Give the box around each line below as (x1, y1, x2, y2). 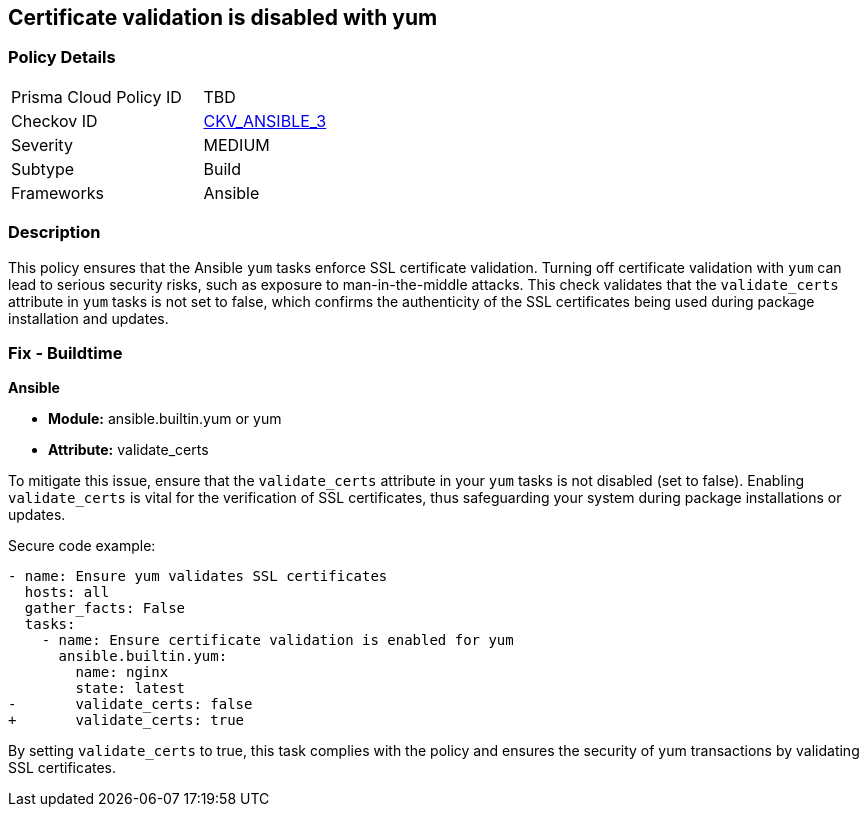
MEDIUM (203, 134, 270, 155)
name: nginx (75, 664, 169, 681)
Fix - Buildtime (8, 342, 123, 363)
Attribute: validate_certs (48, 441, 209, 459)
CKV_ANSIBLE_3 (203, 110, 327, 131)
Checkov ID (11, 110, 98, 131)
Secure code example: (8, 537, 156, 555)
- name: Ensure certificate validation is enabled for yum (41, 632, 514, 649)
